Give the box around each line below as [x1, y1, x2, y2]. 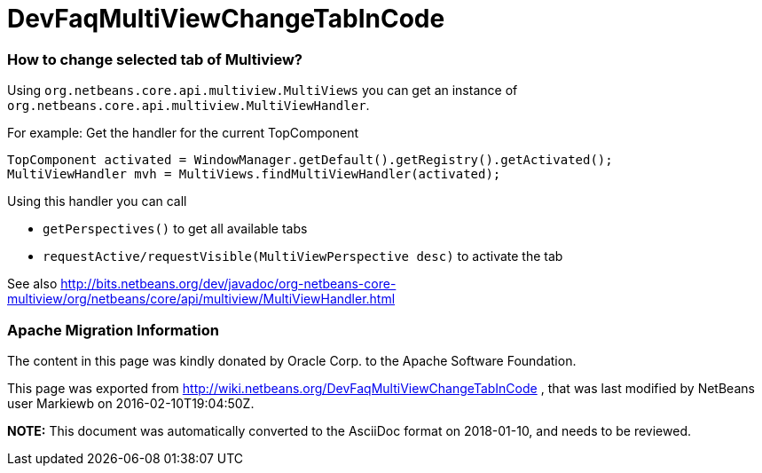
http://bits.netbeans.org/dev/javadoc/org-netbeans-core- [60, 276, 397, 292]
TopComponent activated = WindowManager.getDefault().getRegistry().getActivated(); [7, 153, 613, 168]
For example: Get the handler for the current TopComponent [7, 125, 358, 141]
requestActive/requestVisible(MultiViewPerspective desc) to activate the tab [43, 248, 563, 264]
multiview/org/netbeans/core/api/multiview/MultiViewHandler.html [7, 291, 396, 307]
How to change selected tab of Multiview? [7, 50, 302, 68]
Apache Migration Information [7, 320, 219, 339]
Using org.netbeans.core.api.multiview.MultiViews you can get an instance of [7, 83, 518, 99]
